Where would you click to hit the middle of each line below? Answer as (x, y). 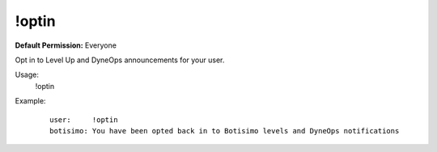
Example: (30, 101)
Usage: (27, 75)
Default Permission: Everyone (66, 45)
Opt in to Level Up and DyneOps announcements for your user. (120, 60)
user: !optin (84, 120)
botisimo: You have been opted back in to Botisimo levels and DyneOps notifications (225, 131)
